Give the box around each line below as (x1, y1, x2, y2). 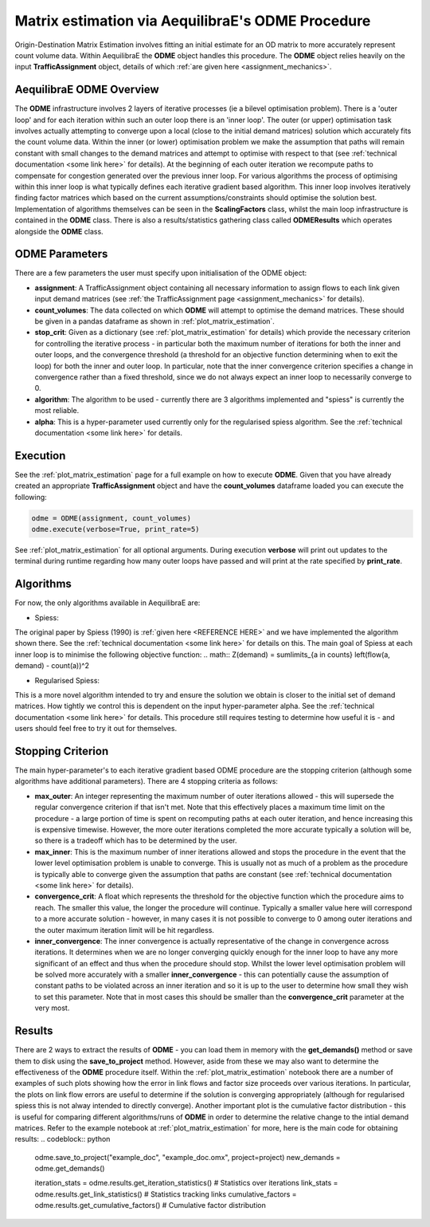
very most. (34, 1003, 70, 1013)
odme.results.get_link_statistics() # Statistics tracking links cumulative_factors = (34, 1189, 298, 1199)
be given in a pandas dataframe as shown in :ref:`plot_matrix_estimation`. (34, 317, 275, 326)
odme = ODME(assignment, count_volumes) (31, 513, 191, 522)
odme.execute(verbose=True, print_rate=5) (31, 525, 200, 533)
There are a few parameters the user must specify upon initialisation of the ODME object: (14, 268, 307, 278)
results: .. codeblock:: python (14, 1135, 111, 1144)
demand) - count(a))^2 (14, 661, 89, 671)
